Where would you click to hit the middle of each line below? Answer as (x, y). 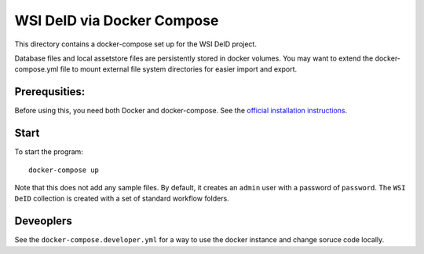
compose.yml (37, 69)
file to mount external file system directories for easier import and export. (179, 69)
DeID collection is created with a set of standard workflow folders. (122, 199)
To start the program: (49, 152)
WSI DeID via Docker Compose (117, 20)
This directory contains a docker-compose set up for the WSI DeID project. (135, 44)
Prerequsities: (50, 92)
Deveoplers (43, 221)
